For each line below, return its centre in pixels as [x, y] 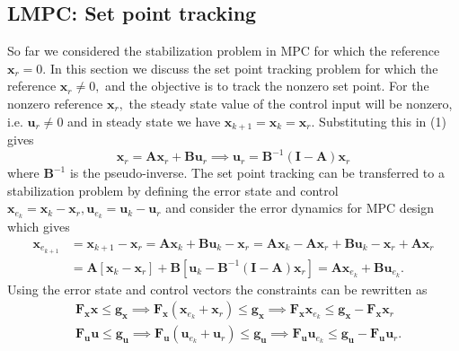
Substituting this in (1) [383, 121]
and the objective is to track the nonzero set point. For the [267, 86]
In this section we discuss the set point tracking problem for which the [244, 68]
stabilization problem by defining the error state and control [173, 190]
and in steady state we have [144, 121]
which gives [39, 227]
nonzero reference [55, 103]
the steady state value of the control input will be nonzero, [291, 103]
